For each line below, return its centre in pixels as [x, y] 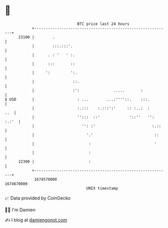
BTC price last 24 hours [103, 24]
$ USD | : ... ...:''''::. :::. [77, 99]
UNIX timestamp [102, 188]
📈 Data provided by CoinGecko [38, 198]
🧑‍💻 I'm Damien [20, 210]
